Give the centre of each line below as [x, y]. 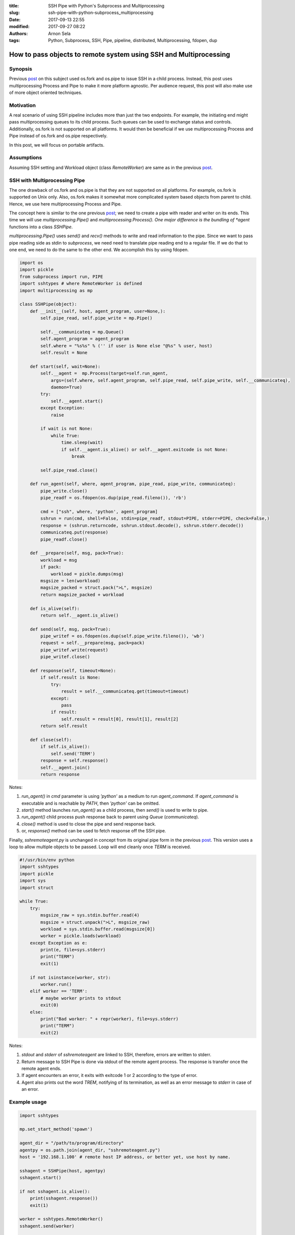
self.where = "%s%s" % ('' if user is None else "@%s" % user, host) [126, 346]
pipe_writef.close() [65, 657]
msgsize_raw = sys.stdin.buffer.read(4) [90, 915]
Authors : [19, 33]
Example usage [28, 1102]
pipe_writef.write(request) [74, 650]
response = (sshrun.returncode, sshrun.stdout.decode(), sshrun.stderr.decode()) [142, 525]
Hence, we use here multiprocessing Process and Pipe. [65, 204]
